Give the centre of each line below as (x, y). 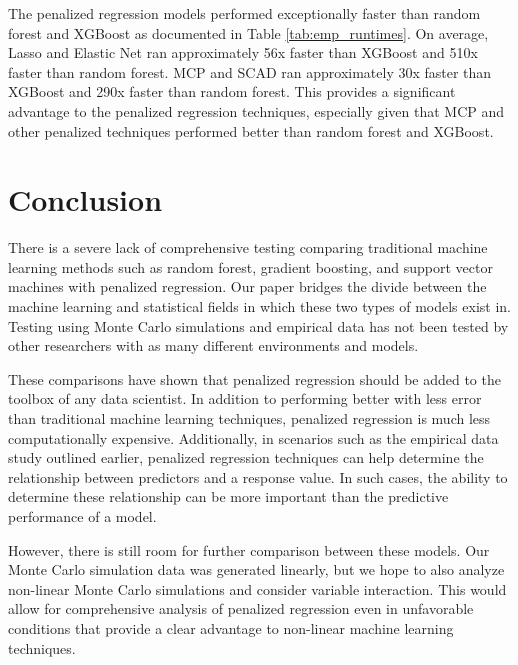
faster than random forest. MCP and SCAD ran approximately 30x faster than (250, 71)
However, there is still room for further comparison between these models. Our (249, 549)
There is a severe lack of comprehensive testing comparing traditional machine (248, 247)
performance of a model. (82, 516)
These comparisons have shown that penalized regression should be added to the (254, 378)
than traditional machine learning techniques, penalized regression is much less (249, 418)
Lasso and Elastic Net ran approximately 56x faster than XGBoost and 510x (243, 52)
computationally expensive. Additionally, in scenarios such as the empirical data (253, 437)
